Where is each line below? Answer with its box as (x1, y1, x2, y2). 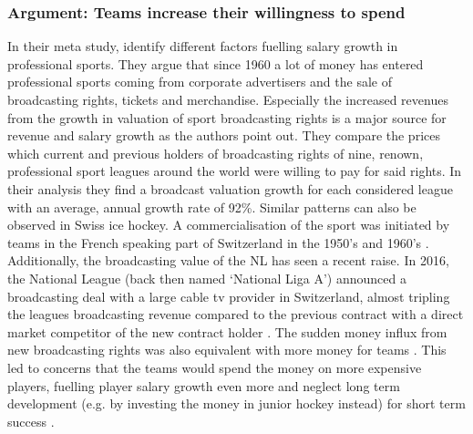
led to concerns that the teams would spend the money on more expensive (7, 357, 422, 377)
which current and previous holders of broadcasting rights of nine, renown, (7, 143, 424, 162)
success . (7, 411, 55, 430)
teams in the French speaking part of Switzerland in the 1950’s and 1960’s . (7, 232, 429, 252)
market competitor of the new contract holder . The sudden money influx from (7, 322, 447, 341)
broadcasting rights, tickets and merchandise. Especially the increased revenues (7, 90, 448, 108)
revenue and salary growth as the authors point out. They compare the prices (7, 126, 440, 145)
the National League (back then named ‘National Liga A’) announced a (7, 268, 406, 287)
